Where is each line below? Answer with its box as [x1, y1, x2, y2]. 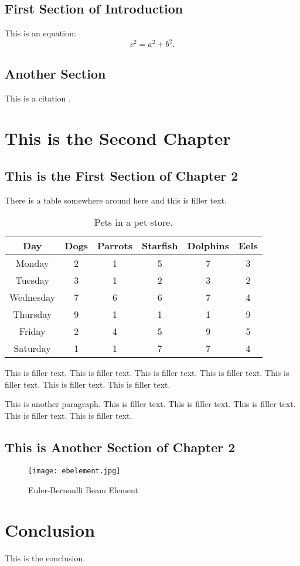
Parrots [97, 239, 132, 253]
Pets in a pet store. [94, 215, 173, 229]
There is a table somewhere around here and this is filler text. [5, 194, 227, 206]
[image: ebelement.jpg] [28, 466, 121, 475]
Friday [19, 324, 46, 338]
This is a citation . [5, 91, 71, 104]
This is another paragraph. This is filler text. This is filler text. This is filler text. [5, 398, 296, 410]
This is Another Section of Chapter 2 [5, 438, 236, 456]
